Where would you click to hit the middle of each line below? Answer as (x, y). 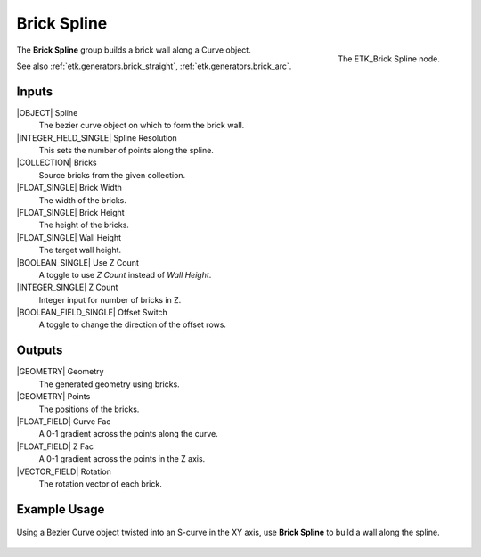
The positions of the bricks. (89, 409)
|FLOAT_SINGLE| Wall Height (69, 237)
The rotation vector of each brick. (100, 483)
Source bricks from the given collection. (112, 175)
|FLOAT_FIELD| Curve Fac (64, 421)
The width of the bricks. (82, 200)
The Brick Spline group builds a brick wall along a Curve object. (134, 50)
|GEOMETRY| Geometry (60, 372)
